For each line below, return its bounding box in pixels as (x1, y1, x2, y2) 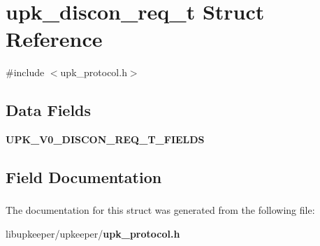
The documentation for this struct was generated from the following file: (6, 203, 315, 217)
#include (6, 65, 45, 80)
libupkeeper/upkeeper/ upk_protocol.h (6, 226, 180, 240)
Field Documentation (6, 166, 162, 188)
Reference (6, 24, 103, 53)
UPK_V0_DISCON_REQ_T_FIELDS (6, 132, 205, 147)
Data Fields (6, 99, 92, 121)
